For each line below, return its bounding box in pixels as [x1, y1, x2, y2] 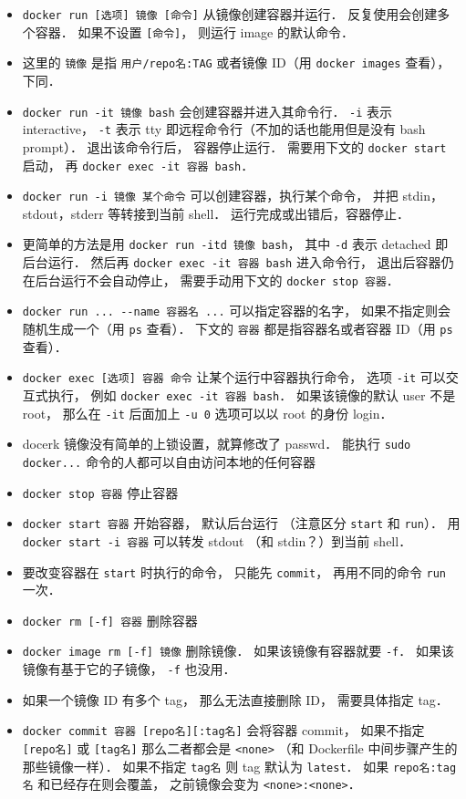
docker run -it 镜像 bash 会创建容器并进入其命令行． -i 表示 [22, 101, 393, 120]
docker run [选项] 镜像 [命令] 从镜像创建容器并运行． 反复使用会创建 [22, 5, 438, 23]
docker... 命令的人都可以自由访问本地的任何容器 [22, 451, 316, 471]
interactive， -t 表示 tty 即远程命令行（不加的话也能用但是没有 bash [22, 119, 426, 139]
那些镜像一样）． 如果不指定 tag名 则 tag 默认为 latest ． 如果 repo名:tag [22, 756, 457, 775]
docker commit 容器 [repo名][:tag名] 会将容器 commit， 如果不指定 [22, 721, 425, 740]
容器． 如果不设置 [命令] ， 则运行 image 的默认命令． [35, 22, 354, 41]
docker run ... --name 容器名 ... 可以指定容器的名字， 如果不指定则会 [22, 301, 450, 320]
